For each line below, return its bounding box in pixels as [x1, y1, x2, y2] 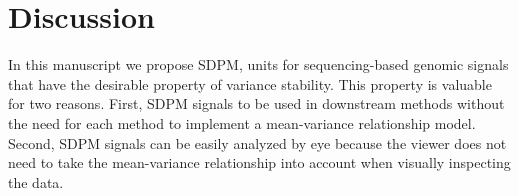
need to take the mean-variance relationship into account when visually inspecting [8, 152, 511, 173]
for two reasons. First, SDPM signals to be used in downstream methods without [8, 93, 505, 114]
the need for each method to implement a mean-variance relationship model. [8, 112, 476, 133]
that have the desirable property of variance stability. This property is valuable [8, 73, 492, 94]
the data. [8, 171, 64, 192]
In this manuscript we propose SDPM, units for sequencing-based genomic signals [8, 54, 509, 75]
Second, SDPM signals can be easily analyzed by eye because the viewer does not [8, 132, 507, 153]
